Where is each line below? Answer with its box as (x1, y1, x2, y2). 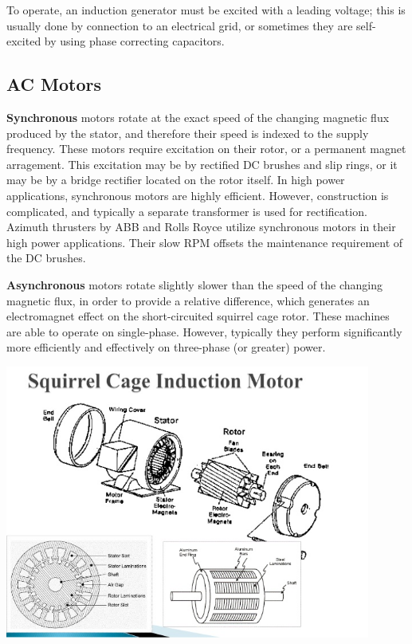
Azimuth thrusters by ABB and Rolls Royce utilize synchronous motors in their (6, 218, 396, 235)
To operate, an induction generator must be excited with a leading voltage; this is (6, 2, 406, 18)
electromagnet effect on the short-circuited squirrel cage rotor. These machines (6, 308, 390, 324)
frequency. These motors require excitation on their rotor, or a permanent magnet (6, 140, 406, 157)
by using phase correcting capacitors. (44, 33, 225, 49)
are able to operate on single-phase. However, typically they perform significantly (6, 323, 402, 340)
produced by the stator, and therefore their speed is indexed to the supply (6, 124, 369, 141)
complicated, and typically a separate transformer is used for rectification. (6, 202, 367, 219)
